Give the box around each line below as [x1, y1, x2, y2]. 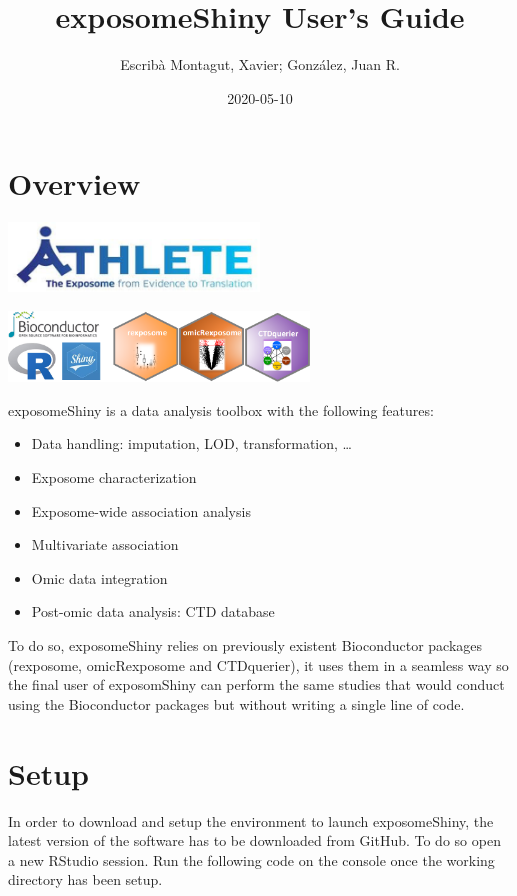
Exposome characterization [31, 467, 197, 488]
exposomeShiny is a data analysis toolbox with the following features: [8, 399, 434, 420]
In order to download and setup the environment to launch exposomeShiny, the [8, 810, 494, 831]
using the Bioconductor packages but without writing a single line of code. [8, 693, 465, 714]
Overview [8, 163, 141, 204]
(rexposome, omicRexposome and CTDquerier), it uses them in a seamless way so [8, 654, 509, 675]
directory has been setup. [8, 869, 163, 890]
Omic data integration [31, 567, 168, 588]
